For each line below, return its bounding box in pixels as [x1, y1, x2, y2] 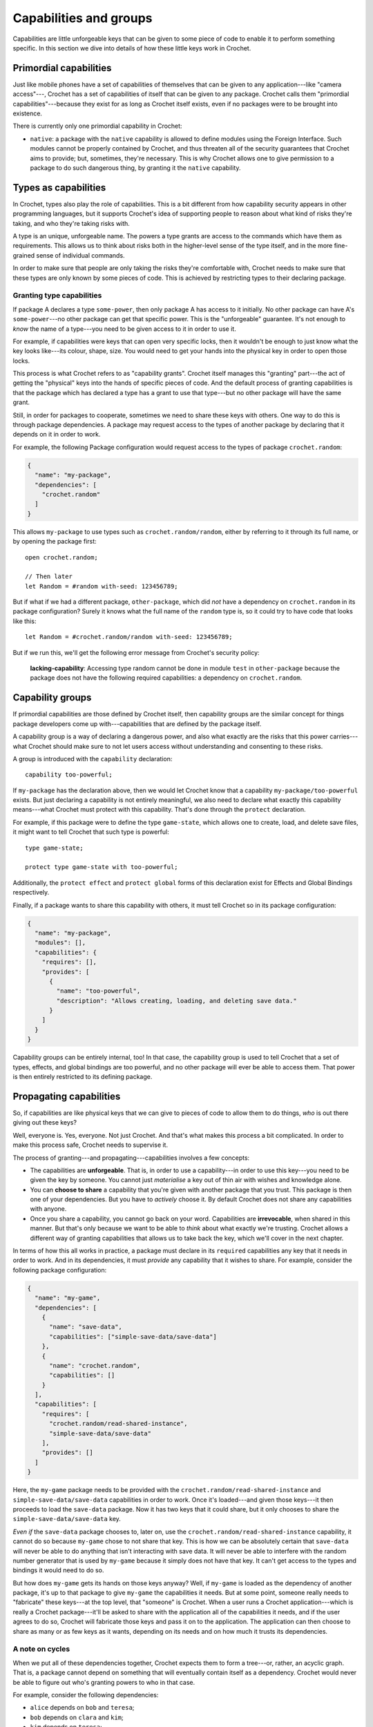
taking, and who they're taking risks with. [12, 219, 131, 227]
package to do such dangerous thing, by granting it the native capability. [30, 163, 241, 172]
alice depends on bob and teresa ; [30, 1704, 135, 1712]
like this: [12, 617, 37, 625]
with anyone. [30, 1205, 67, 1213]
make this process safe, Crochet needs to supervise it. [12, 1141, 169, 1149]
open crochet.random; [25, 553, 98, 561]
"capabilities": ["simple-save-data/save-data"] [49, 1333, 217, 1340]
